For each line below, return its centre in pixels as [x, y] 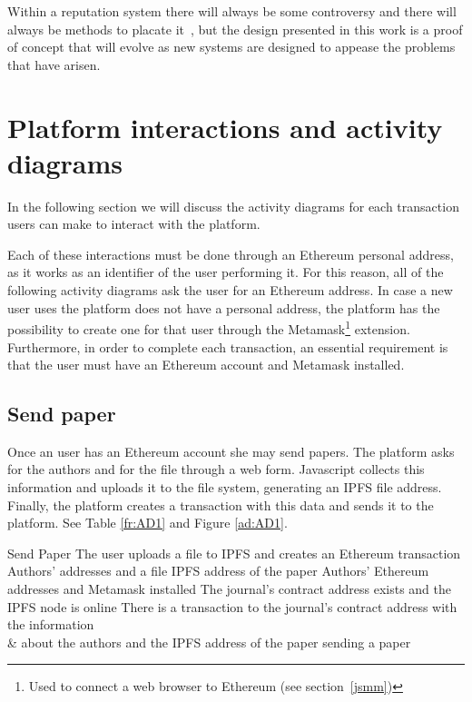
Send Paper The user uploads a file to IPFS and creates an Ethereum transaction [234, 553]
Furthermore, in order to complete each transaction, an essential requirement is [228, 346]
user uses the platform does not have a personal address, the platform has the [224, 307]
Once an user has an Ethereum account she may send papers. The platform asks [231, 451]
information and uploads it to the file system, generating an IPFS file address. [225, 487]
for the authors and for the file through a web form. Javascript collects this [216, 469]
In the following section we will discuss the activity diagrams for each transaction [233, 206]
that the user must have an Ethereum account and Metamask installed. [206, 365]
